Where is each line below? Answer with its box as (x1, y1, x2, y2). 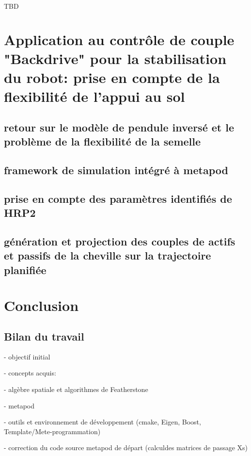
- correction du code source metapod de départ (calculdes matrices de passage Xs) (4, 442, 248, 453)
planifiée (4, 262, 47, 277)
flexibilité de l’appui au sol (4, 86, 185, 106)
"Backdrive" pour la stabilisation (4, 48, 227, 68)
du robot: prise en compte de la (4, 67, 220, 87)
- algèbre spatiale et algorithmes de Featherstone (4, 384, 148, 394)
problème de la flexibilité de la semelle (4, 134, 201, 149)
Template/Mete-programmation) (4, 426, 101, 436)
